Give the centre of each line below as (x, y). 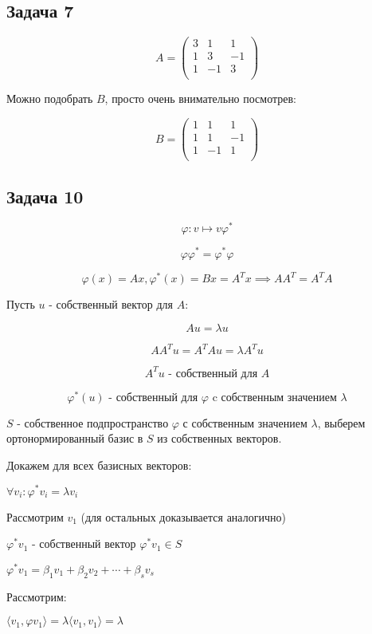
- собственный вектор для (111, 304)
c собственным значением (274, 398)
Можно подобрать (50, 98)
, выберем (341, 422)
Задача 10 (45, 196)
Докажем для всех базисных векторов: (99, 465)
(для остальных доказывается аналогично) (183, 516)
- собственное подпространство (93, 422)
